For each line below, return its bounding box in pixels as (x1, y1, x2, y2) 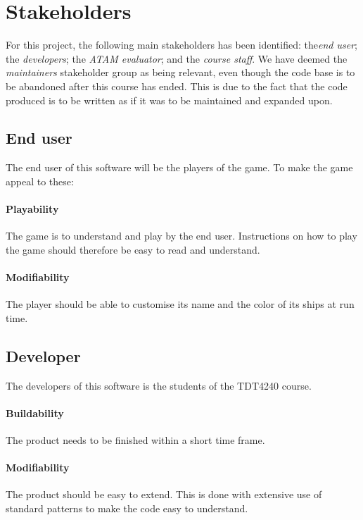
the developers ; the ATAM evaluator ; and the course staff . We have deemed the (6, 51, 348, 66)
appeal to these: (6, 173, 74, 188)
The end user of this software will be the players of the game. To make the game (6, 160, 353, 175)
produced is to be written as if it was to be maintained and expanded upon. (6, 92, 333, 107)
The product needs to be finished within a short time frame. (6, 433, 265, 447)
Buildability (6, 405, 64, 420)
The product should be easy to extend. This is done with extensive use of (6, 487, 322, 502)
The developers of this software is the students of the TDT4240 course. (6, 378, 312, 392)
